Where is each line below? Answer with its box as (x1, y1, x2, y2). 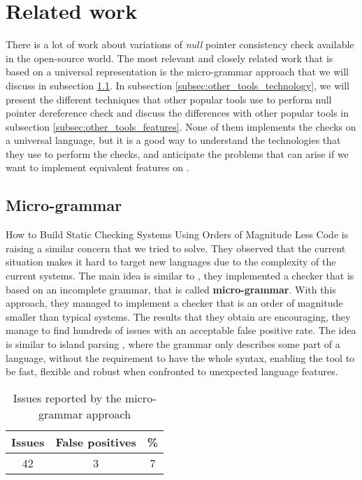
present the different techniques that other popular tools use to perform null (6, 92, 332, 106)
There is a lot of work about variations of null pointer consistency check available (6, 37, 354, 52)
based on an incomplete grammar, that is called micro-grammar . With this (6, 282, 336, 296)
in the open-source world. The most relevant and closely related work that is (6, 50, 333, 65)
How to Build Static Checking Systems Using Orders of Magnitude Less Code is (6, 227, 349, 242)
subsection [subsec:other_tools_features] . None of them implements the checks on (6, 119, 356, 133)
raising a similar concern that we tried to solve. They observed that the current (6, 240, 346, 255)
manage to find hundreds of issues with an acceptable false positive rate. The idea (6, 323, 356, 337)
